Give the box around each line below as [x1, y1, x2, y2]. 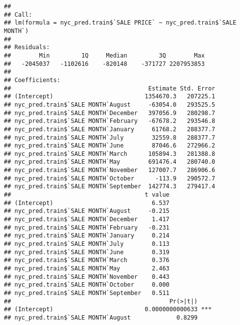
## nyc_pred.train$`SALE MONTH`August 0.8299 [4, 314, 198, 321]
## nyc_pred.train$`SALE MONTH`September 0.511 [4, 289, 170, 296]
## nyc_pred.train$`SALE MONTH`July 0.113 [4, 240, 170, 248]
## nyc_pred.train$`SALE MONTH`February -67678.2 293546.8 [4, 118, 215, 125]
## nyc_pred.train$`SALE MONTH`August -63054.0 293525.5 [4, 101, 215, 108]
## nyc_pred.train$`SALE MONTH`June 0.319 [4, 248, 170, 256]
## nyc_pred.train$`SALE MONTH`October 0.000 [4, 281, 170, 289]
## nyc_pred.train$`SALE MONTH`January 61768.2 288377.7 [4, 125, 215, 133]
